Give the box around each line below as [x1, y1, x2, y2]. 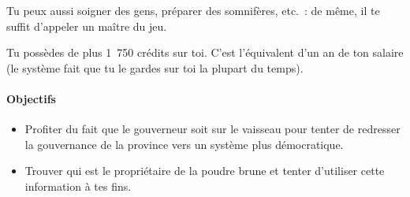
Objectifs [6, 90, 56, 106]
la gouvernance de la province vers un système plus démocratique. [24, 136, 344, 152]
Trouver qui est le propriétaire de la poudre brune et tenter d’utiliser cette [24, 162, 385, 179]
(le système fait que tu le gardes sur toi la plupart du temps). [6, 59, 304, 76]
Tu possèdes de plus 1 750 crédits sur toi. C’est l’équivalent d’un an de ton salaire [6, 44, 404, 61]
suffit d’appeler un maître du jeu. [6, 17, 167, 34]
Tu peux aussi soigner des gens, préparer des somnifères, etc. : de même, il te [6, 2, 380, 18]
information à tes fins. [24, 177, 132, 194]
